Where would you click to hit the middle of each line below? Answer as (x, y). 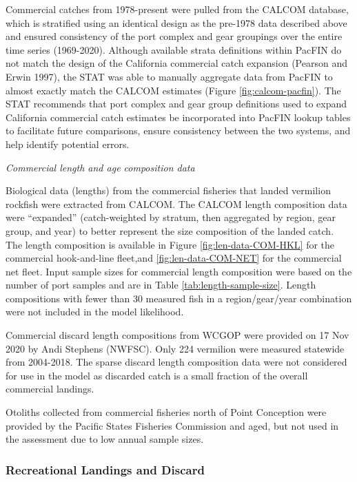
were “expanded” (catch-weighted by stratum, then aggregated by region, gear (171, 217)
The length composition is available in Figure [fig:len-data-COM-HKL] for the (170, 244)
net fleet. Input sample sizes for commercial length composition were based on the (179, 271)
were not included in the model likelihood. (95, 312)
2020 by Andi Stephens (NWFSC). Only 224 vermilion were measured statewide (175, 348)
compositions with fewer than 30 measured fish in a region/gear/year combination (179, 298)
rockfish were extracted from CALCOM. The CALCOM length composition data (176, 203)
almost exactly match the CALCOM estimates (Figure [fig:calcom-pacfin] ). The (173, 90)
